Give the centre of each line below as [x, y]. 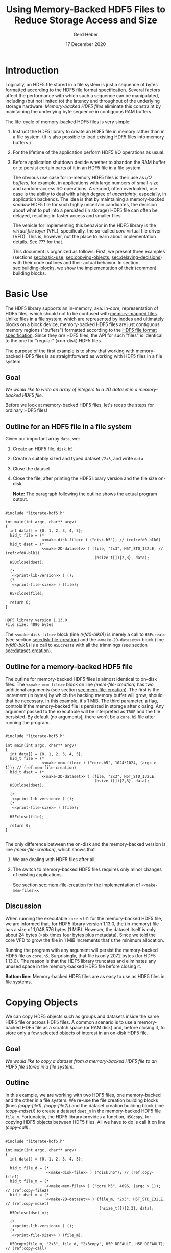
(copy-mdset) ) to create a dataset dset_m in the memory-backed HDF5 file [83, 1111]
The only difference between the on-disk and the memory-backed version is [86, 844]
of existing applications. [38, 875]
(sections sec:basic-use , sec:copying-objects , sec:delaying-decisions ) [87, 257]
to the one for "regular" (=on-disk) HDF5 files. [54, 340]
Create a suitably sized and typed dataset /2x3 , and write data [78, 459]
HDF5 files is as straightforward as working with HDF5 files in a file [92, 356]
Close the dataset [31, 469]
